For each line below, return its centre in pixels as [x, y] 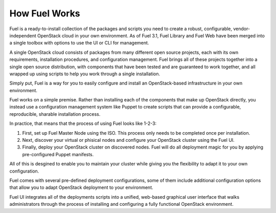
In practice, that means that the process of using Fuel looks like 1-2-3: [83, 123]
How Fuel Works [45, 13]
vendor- [242, 29]
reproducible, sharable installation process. [55, 114]
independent [23, 35]
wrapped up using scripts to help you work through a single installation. [85, 74]
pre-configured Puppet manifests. [58, 154]
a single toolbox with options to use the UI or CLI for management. [79, 43]
